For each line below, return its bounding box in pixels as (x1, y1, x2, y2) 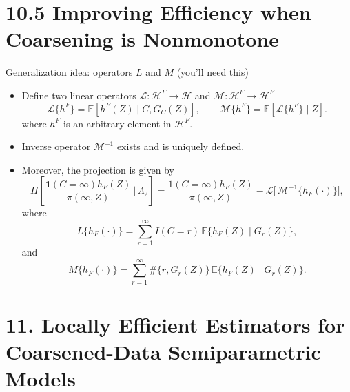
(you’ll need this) (176, 65, 249, 79)
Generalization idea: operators (6, 65, 133, 79)
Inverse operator (21, 139, 91, 154)
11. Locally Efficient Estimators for (6, 310, 345, 338)
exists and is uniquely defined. (116, 139, 245, 154)
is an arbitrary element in (63, 116, 172, 130)
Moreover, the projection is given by (21, 162, 174, 176)
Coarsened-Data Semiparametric (6, 338, 321, 366)
